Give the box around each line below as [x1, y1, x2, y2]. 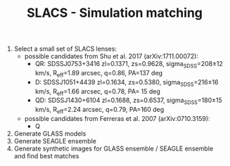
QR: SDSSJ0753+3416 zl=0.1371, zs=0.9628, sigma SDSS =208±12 [34, 60, 224, 70]
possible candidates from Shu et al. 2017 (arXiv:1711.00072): [24, 52, 199, 60]
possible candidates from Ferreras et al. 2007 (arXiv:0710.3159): [24, 114, 210, 122]
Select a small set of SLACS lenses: [13, 44, 117, 53]
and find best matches [13, 151, 79, 160]
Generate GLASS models [13, 129, 87, 138]
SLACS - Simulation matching [27, 5, 203, 21]
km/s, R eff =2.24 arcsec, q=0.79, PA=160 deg [34, 106, 165, 115]
